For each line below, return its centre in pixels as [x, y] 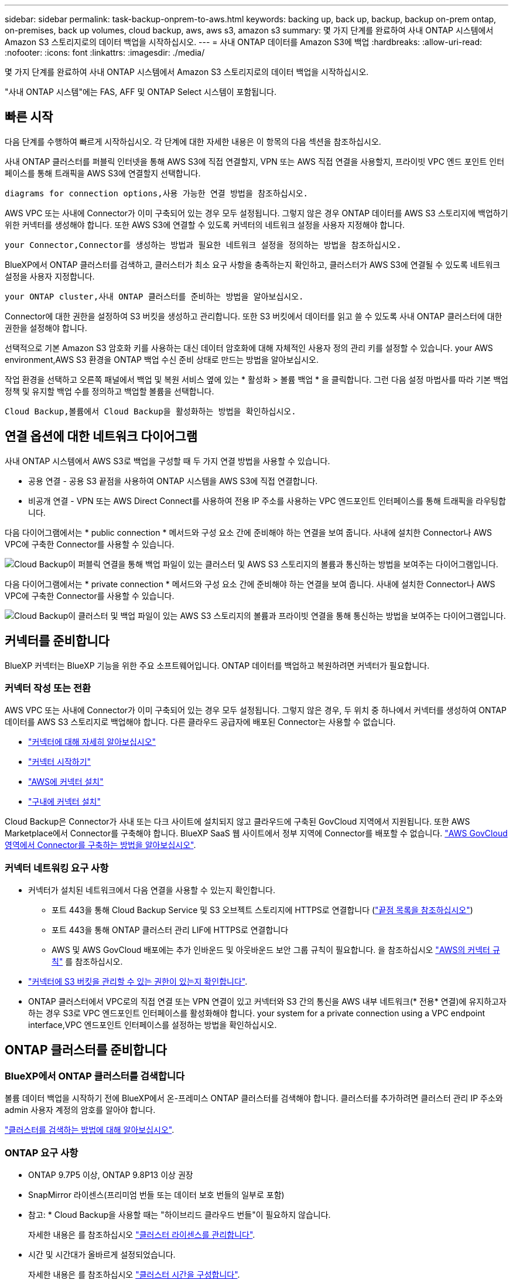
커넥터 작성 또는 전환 [48, 688]
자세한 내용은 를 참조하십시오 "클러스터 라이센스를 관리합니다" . [142, 1235]
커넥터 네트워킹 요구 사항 [57, 868]
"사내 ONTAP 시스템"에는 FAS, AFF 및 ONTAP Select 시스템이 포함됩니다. [141, 92]
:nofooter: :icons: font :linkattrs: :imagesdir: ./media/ [105, 52]
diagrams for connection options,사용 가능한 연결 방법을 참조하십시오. [156, 193]
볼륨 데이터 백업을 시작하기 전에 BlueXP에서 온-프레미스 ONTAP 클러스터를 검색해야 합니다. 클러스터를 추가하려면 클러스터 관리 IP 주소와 [254, 1098]
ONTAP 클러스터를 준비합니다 [86, 1050]
